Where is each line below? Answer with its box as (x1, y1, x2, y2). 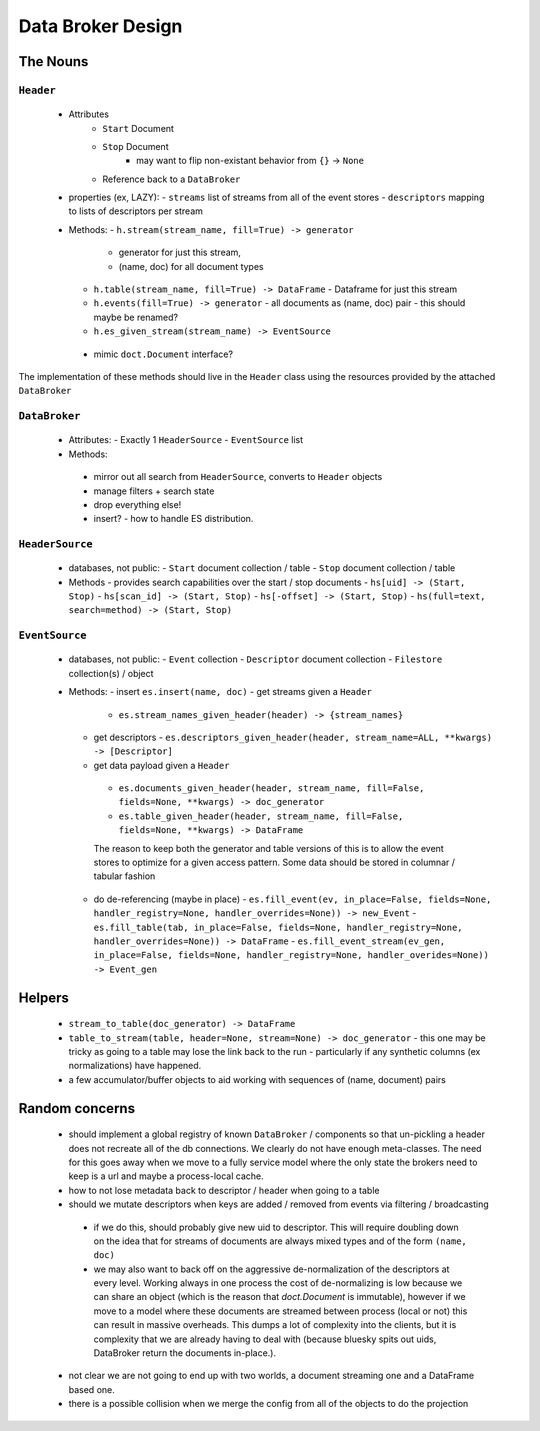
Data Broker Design (18, 15, 183, 37)
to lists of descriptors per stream (68, 205, 204, 217)
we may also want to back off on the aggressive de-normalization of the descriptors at (93, 1263, 450, 1275)
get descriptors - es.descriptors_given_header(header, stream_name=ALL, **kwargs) (93, 731, 493, 743)
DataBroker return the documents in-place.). (93, 1347, 277, 1359)
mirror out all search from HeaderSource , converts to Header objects (93, 471, 383, 483)
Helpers (18, 989, 69, 1006)
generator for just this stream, (118, 246, 242, 259)
